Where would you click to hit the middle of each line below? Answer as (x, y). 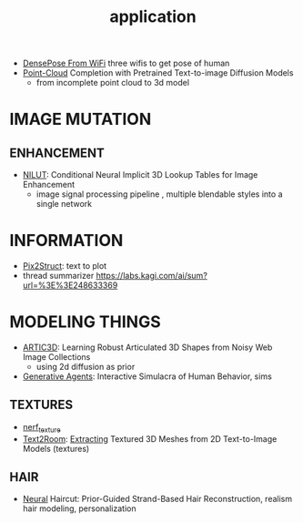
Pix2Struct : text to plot (65, 266)
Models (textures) (56, 448)
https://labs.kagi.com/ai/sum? (151, 276)
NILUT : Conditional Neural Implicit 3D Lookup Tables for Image (140, 175)
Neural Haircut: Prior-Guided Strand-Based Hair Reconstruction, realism (157, 499)
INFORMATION (66, 241)
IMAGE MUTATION (81, 119)
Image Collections (56, 357)
